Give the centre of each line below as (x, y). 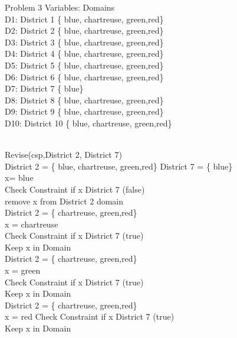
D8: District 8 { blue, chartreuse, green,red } (84, 100)
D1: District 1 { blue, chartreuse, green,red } (84, 19)
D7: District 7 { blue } (44, 88)
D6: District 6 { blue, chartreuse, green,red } (84, 77)
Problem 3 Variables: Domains (60, 7)
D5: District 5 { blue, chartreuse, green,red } (84, 65)
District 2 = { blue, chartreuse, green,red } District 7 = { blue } (119, 166)
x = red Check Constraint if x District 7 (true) (90, 316)
